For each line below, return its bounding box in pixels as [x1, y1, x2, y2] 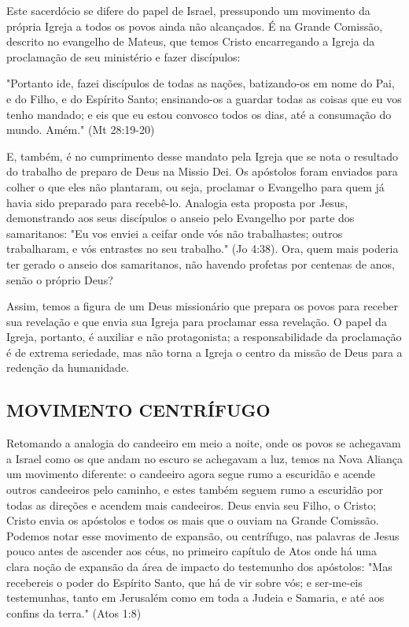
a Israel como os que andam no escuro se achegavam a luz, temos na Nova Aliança [6, 450, 403, 466]
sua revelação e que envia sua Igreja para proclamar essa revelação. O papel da [6, 313, 387, 329]
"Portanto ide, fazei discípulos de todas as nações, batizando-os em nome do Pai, [6, 75, 395, 91]
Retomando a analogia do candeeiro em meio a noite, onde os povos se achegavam [6, 435, 401, 451]
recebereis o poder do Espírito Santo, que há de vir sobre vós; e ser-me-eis [6, 573, 363, 590]
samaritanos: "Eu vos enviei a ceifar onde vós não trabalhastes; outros [6, 224, 343, 241]
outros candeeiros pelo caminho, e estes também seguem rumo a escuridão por [6, 481, 383, 498]
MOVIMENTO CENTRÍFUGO [6, 398, 271, 422]
